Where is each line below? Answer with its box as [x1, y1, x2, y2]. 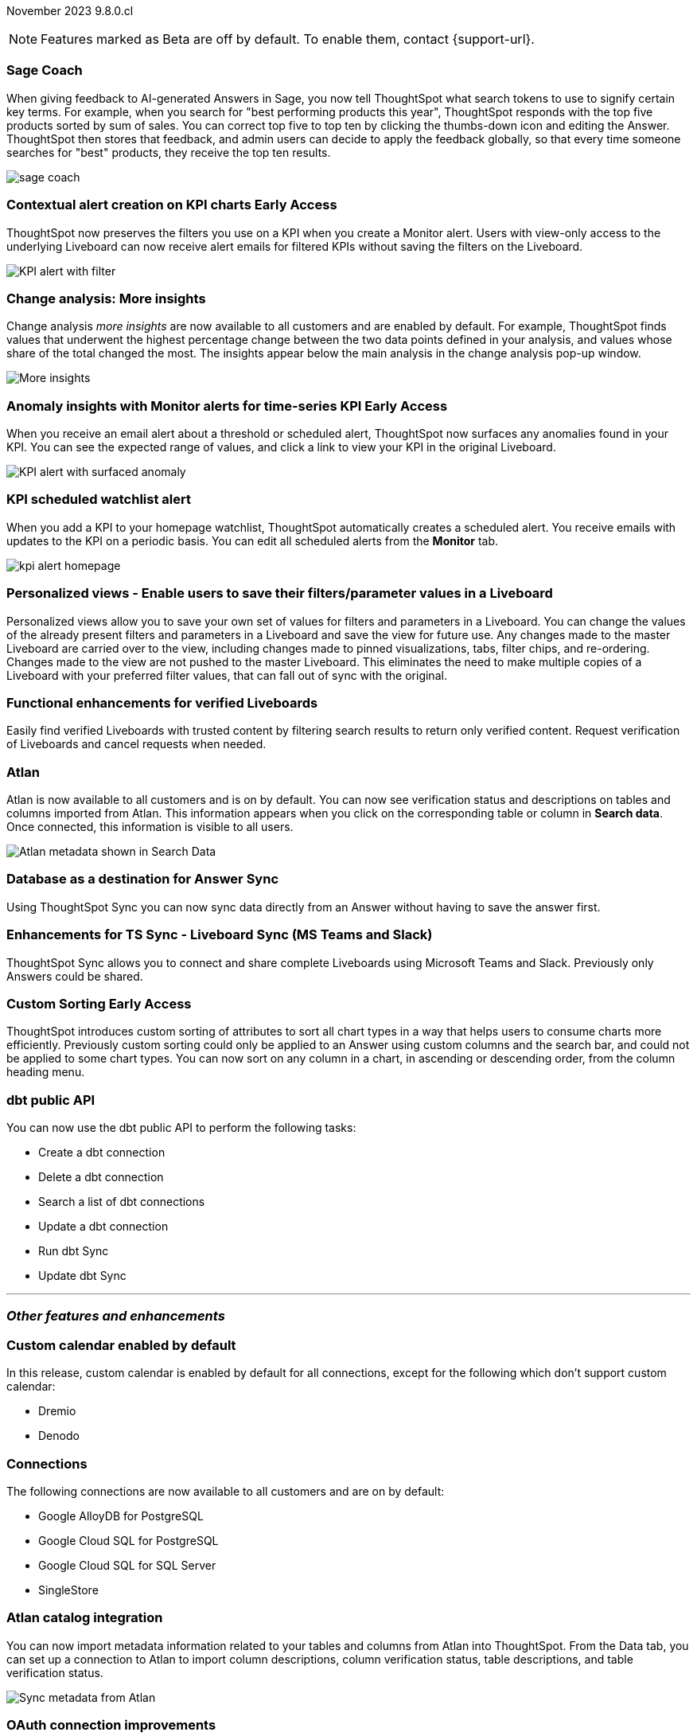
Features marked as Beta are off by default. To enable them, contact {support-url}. [41, 31, 535, 47]
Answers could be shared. [6, 969, 143, 983]
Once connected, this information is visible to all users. [6, 820, 294, 833]
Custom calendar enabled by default [6, 1336, 236, 1353]
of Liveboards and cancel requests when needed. [6, 737, 267, 751]
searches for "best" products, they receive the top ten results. [6, 145, 331, 159]
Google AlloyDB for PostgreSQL [38, 1508, 204, 1523]
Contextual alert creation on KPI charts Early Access [6, 197, 337, 213]
